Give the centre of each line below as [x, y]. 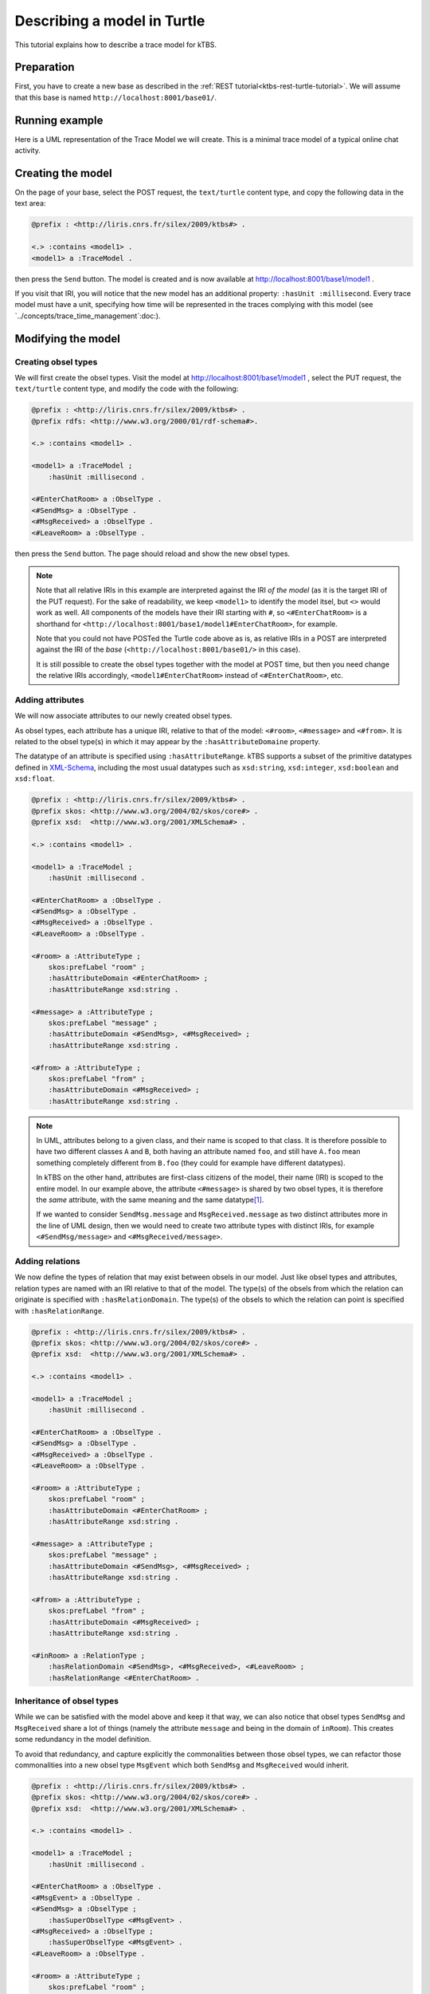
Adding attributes [49, 699]
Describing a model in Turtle [110, 21]
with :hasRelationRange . [59, 1310]
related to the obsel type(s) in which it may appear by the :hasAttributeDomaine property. [168, 741]
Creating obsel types [56, 361]
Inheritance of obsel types [67, 1700]
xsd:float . [35, 778]
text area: [30, 203]
